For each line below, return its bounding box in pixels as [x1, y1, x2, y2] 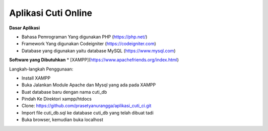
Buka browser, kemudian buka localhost [21, 117, 104, 123]
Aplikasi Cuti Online [9, 7, 93, 18]
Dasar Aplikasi [9, 25, 40, 31]
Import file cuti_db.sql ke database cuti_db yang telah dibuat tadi [21, 110, 154, 116]
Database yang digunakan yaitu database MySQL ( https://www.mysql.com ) [21, 48, 176, 54]
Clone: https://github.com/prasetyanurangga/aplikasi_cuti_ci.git [21, 103, 151, 109]
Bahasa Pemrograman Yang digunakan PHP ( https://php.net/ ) [21, 34, 147, 40]
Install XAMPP [21, 75, 51, 81]
